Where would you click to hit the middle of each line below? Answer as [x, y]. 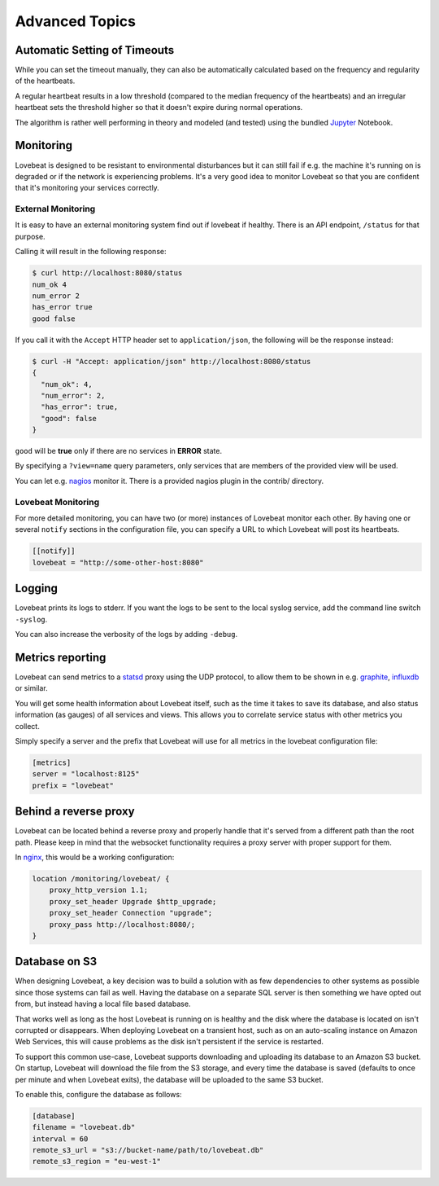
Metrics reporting [61, 657]
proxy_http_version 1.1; [99, 890]
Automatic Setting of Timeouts [95, 50]
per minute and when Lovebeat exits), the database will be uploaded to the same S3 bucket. [170, 1079]
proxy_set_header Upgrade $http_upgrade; [133, 901]
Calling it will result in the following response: [91, 252]
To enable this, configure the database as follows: [98, 1094]
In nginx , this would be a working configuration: [95, 857]
